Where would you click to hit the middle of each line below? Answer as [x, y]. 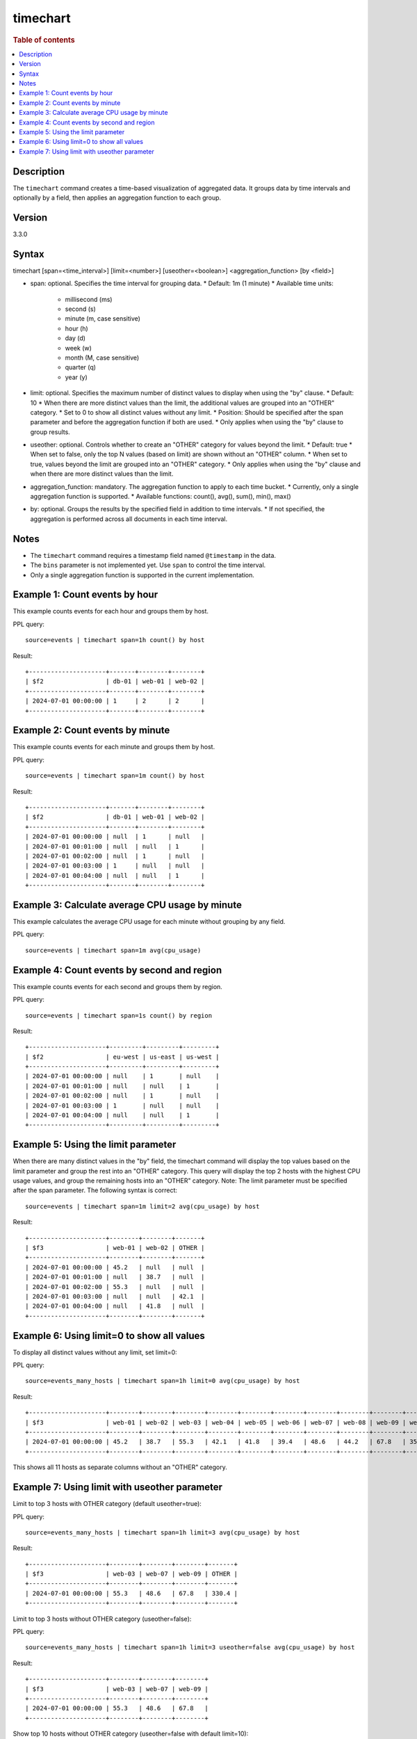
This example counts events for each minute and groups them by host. [114, 747]
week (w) [78, 348]
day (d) [75, 338]
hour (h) [76, 328]
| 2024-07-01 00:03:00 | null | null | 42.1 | [115, 1296]
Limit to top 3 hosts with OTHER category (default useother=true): [107, 1504]
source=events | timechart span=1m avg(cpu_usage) [113, 950]
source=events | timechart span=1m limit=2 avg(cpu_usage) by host [142, 1206]
